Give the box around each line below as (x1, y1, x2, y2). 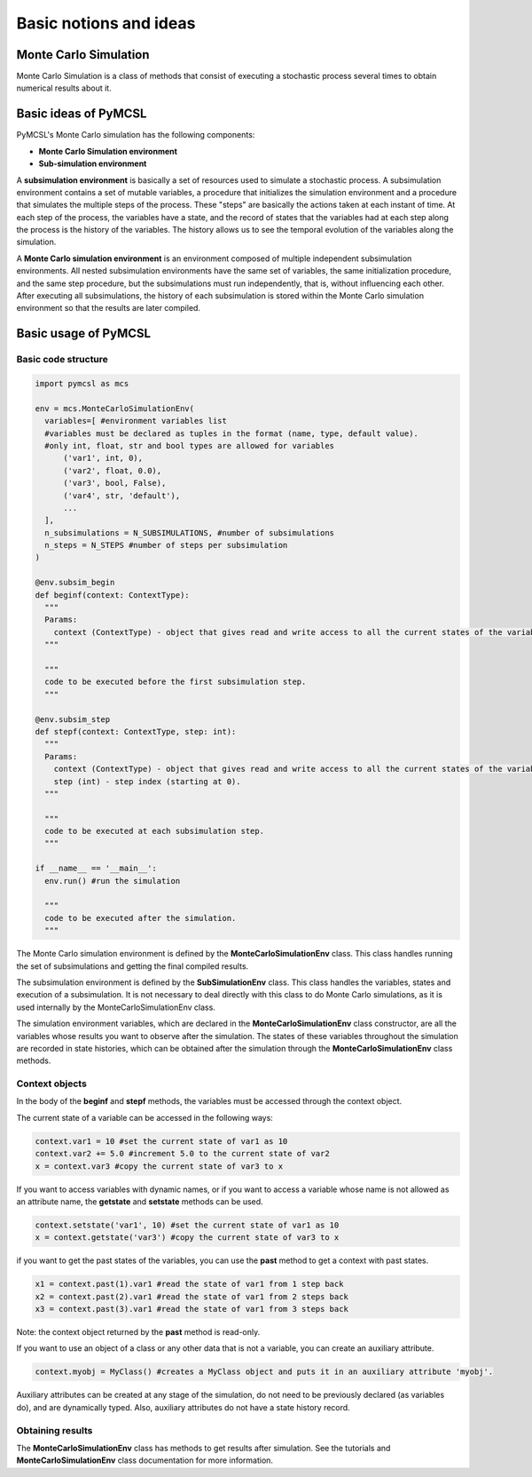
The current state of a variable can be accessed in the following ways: (16, 1112, 274, 1123)
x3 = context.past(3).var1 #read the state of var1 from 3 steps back (35, 1304, 349, 1314)
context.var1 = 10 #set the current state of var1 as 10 (35, 1136, 288, 1146)
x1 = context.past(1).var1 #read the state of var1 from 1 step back (35, 1279, 344, 1290)
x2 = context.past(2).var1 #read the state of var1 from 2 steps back (35, 1291, 349, 1301)
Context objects (16, 1077, 88, 1090)
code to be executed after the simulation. (44, 913, 237, 923)
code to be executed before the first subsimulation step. (44, 677, 307, 687)
